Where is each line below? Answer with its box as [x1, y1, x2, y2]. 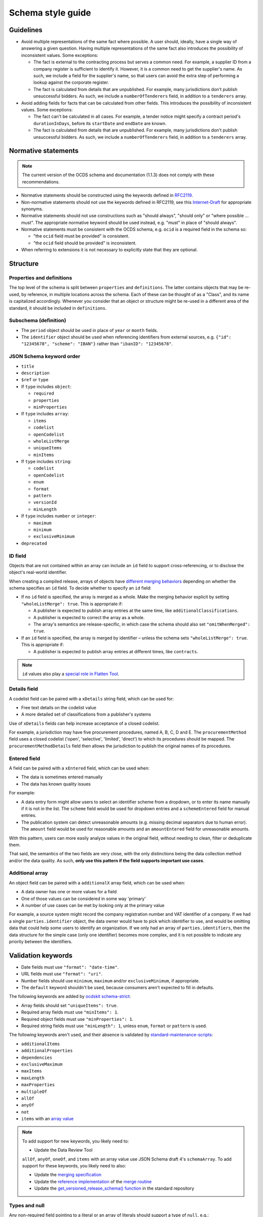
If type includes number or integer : [21, 513, 96, 519]
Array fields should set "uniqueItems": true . [21, 1002, 118, 1008]
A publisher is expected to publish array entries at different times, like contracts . [33, 648, 198, 654]
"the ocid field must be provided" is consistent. [33, 233, 130, 239]
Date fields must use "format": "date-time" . [21, 964, 119, 970]
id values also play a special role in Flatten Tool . [22, 671, 119, 677]
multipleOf [21, 1088, 47, 1094]
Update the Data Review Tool [34, 1147, 93, 1153]
